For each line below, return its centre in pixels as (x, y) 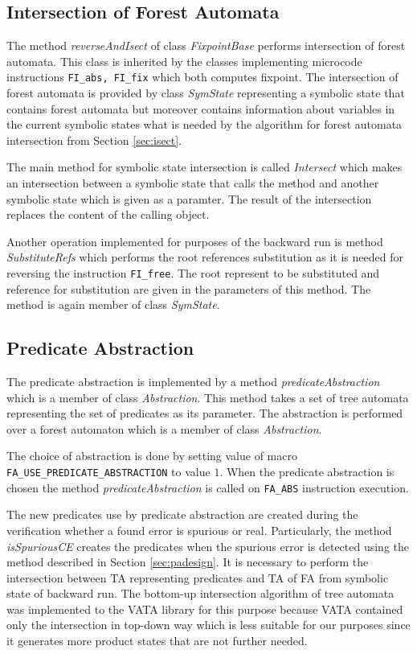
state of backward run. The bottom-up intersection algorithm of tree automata (200, 593)
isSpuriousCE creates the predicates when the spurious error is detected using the (208, 546)
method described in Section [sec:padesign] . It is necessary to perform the (188, 562)
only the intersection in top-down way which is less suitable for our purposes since (208, 625)
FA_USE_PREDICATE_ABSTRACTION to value (108, 471)
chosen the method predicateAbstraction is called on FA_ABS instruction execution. (208, 487)
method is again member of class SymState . (113, 304)
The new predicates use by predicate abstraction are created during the (182, 514)
